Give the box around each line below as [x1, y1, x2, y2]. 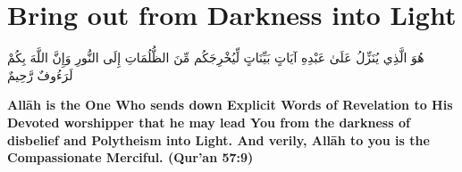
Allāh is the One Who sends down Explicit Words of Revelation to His [7, 95, 453, 114]
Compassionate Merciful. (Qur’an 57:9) [7, 148, 254, 167]
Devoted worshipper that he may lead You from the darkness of [7, 112, 410, 131]
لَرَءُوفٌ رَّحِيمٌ [7, 65, 73, 84]
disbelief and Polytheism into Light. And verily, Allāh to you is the [7, 130, 430, 149]
